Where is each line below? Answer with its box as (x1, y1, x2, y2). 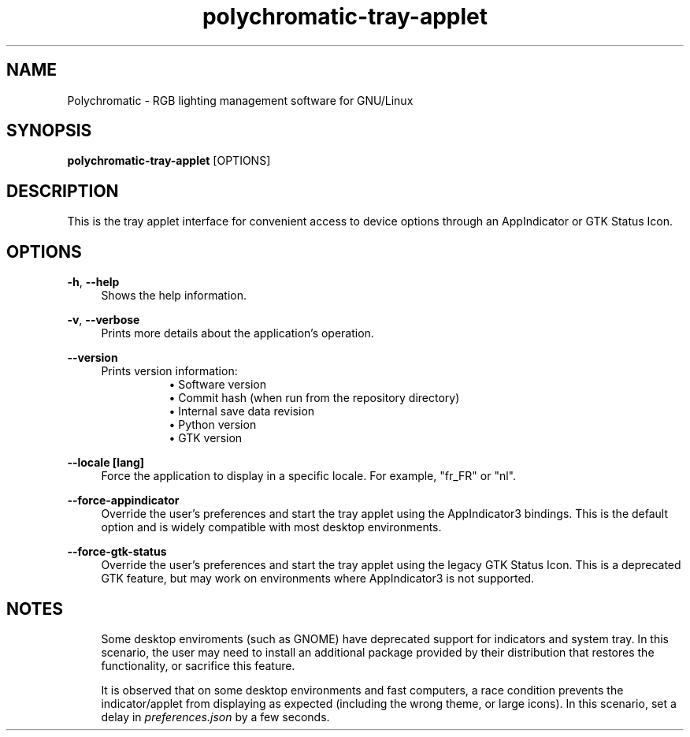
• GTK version (169, 431, 243, 445)
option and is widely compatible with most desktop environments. (101, 520, 442, 534)
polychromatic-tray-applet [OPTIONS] (67, 154, 271, 168)
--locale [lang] (67, 456, 145, 470)
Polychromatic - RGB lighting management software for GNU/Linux (67, 93, 414, 107)
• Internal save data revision (169, 404, 315, 419)
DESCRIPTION (6, 181, 119, 201)
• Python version (169, 418, 257, 432)
